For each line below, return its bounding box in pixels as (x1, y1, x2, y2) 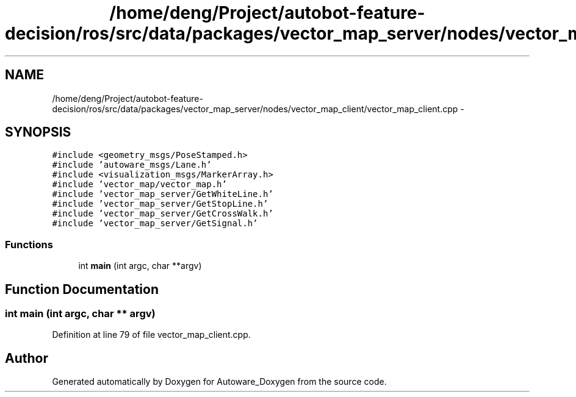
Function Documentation (5, 281, 159, 297)
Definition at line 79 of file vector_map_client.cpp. (52, 329, 251, 340)
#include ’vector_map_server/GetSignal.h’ (52, 218, 258, 229)
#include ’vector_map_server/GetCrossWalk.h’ (52, 209, 273, 219)
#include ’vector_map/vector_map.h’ (52, 179, 227, 190)
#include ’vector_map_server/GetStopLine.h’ (52, 199, 268, 209)
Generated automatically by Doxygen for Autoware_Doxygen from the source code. (52, 376, 387, 387)
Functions (5, 238, 53, 251)
